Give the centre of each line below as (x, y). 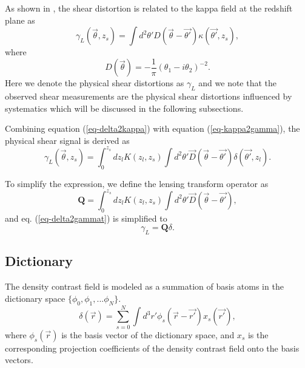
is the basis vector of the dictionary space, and (148, 334)
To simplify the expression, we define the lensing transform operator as (137, 183)
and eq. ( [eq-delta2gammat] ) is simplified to (86, 218)
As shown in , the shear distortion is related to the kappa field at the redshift (149, 8)
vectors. (19, 360)
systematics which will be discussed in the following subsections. (124, 108)
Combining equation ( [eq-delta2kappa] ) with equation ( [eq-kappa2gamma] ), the (152, 128)
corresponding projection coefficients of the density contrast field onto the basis (152, 348)
